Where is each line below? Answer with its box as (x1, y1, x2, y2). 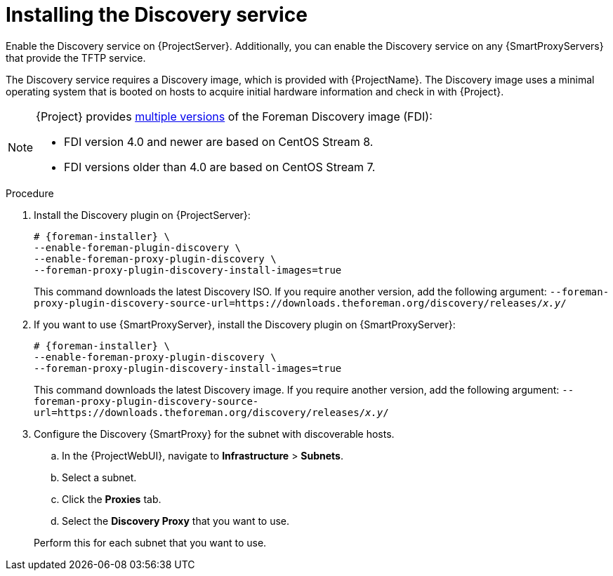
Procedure (6, 187, 54, 199)
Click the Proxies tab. (62, 493, 162, 505)
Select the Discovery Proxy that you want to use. (62, 514, 290, 527)
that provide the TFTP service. (6, 51, 146, 64)
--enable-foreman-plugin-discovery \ (34, 241, 242, 253)
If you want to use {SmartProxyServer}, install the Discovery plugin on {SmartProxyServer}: (34, 318, 456, 330)
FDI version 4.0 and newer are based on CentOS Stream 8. (64, 134, 374, 149)
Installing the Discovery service (6, 3, 308, 27)
